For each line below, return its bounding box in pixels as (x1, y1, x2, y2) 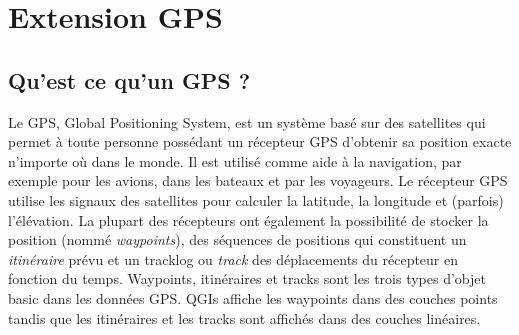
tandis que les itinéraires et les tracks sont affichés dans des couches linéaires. (8, 307, 481, 328)
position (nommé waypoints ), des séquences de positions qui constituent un (8, 229, 467, 250)
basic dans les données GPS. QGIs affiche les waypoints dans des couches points (8, 287, 498, 308)
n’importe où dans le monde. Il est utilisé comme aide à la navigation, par (8, 150, 462, 171)
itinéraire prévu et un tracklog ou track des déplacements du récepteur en (8, 248, 459, 269)
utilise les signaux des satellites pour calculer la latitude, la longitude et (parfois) (8, 189, 504, 210)
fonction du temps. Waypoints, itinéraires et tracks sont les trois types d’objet (8, 268, 486, 289)
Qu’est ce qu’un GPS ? (8, 64, 251, 95)
